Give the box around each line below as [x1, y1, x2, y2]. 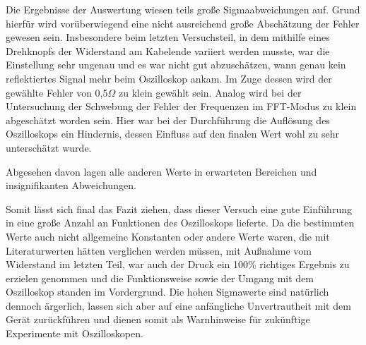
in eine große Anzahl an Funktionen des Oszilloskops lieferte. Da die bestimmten [6, 215, 355, 230]
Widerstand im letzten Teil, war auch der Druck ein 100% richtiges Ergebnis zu [6, 257, 350, 272]
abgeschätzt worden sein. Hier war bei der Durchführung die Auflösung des [6, 112, 330, 127]
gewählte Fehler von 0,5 [6, 85, 108, 99]
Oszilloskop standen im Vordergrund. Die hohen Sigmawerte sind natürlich [6, 284, 329, 299]
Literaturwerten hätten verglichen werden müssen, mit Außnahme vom [6, 243, 312, 258]
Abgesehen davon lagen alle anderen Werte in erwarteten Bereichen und [6, 164, 317, 178]
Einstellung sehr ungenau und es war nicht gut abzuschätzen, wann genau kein [6, 57, 346, 72]
